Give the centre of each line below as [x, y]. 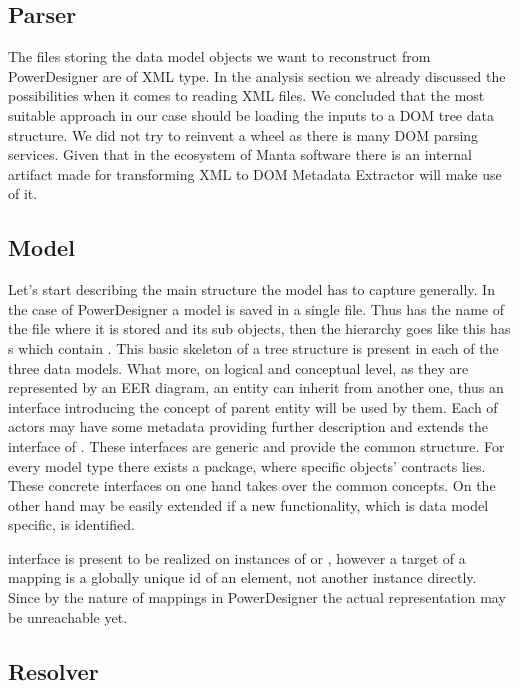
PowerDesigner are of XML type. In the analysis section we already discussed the [257, 75]
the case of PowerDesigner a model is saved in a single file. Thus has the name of [256, 308]
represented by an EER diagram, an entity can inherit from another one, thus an [256, 387]
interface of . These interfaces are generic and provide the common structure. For [256, 445]
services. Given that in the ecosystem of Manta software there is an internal [240, 154]
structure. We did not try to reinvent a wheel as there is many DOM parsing [243, 134]
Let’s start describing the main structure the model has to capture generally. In [251, 289]
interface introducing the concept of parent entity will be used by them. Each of [253, 406]
